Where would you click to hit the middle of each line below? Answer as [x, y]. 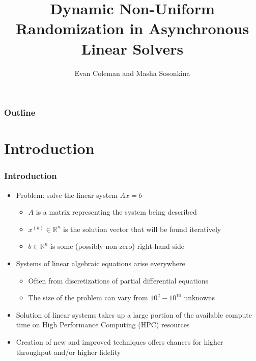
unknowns [200, 298]
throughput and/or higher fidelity [68, 352]
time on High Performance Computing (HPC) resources [103, 325]
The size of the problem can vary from [88, 298]
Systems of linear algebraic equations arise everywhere [101, 263]
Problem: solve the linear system [67, 195]
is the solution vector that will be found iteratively [142, 229]
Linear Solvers [132, 48]
